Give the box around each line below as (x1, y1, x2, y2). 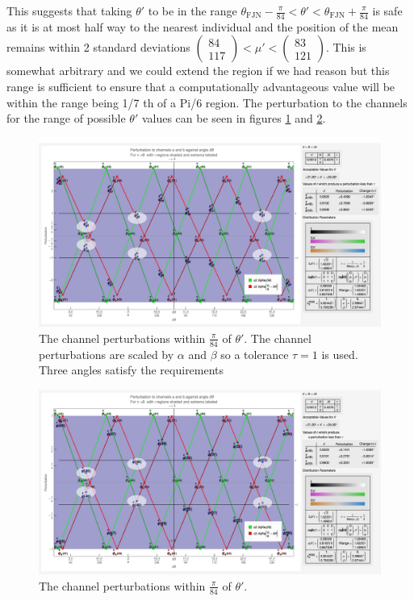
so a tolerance (220, 345, 289, 362)
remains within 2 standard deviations (6, 39, 190, 56)
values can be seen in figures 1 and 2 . (141, 110, 326, 127)
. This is (325, 39, 366, 56)
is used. (321, 345, 358, 362)
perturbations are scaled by (39, 345, 174, 362)
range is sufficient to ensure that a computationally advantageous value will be (6, 78, 395, 95)
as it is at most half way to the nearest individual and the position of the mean (6, 18, 399, 35)
